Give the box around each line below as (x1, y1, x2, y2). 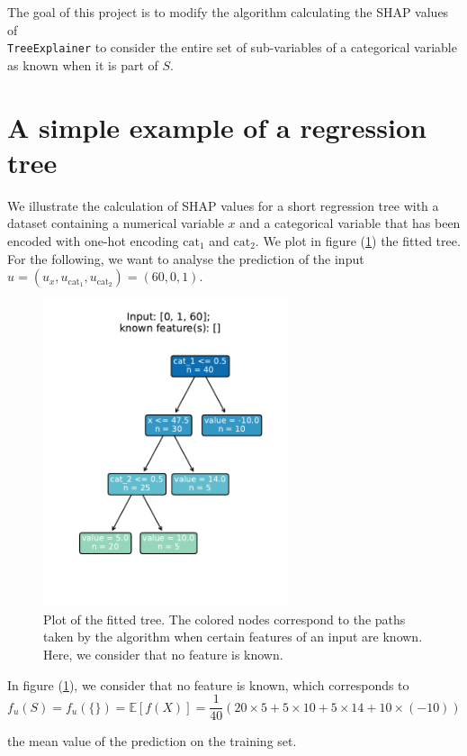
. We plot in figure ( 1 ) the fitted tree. (255, 231, 461, 250)
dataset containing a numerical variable (7, 214, 224, 232)
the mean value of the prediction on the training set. (7, 732, 297, 751)
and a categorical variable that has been (239, 214, 461, 232)
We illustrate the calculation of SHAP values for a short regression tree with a (7, 196, 439, 214)
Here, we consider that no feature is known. (43, 645, 283, 664)
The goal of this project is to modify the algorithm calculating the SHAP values (7, 3, 449, 21)
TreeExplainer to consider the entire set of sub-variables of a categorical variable (7, 38, 457, 57)
